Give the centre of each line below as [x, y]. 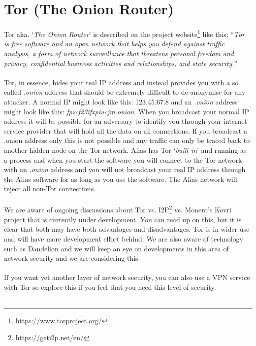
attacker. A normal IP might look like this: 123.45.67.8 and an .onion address [121, 101]
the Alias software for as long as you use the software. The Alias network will [121, 179]
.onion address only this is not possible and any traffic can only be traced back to [127, 140]
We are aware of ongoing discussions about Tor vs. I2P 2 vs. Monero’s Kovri [118, 209]
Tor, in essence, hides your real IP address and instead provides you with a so [121, 82]
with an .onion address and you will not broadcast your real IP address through [125, 169]
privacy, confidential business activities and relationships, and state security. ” [121, 63]
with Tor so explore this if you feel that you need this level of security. [110, 287]
